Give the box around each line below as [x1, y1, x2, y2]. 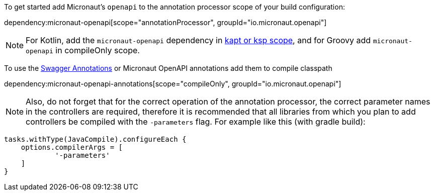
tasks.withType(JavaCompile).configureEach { [4, 135, 187, 143]
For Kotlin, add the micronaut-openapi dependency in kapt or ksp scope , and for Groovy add [26, 35, 371, 45]
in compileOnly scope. [55, 45, 140, 55]
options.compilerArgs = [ [21, 143, 123, 151]
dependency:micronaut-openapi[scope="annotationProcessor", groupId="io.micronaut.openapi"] [4, 18, 327, 27]
